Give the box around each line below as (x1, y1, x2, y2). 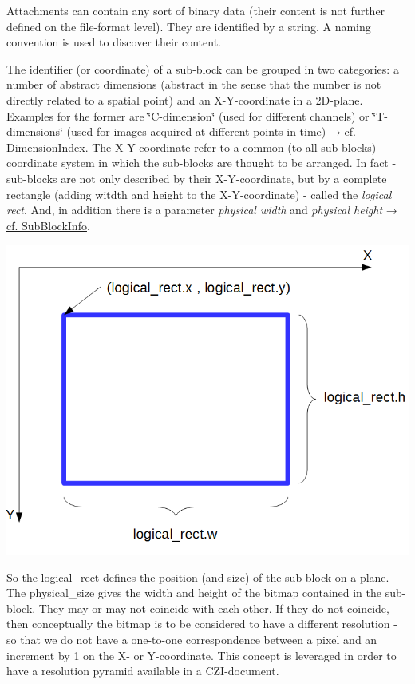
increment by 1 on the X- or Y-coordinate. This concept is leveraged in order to (6, 646, 397, 663)
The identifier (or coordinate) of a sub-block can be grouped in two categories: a (6, 60, 399, 77)
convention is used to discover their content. (6, 34, 222, 50)
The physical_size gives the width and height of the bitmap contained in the (6, 584, 382, 601)
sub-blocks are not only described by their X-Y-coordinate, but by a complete (6, 169, 387, 186)
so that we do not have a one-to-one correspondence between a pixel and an (6, 631, 377, 648)
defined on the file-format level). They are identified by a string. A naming (6, 18, 371, 34)
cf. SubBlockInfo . (6, 217, 90, 233)
